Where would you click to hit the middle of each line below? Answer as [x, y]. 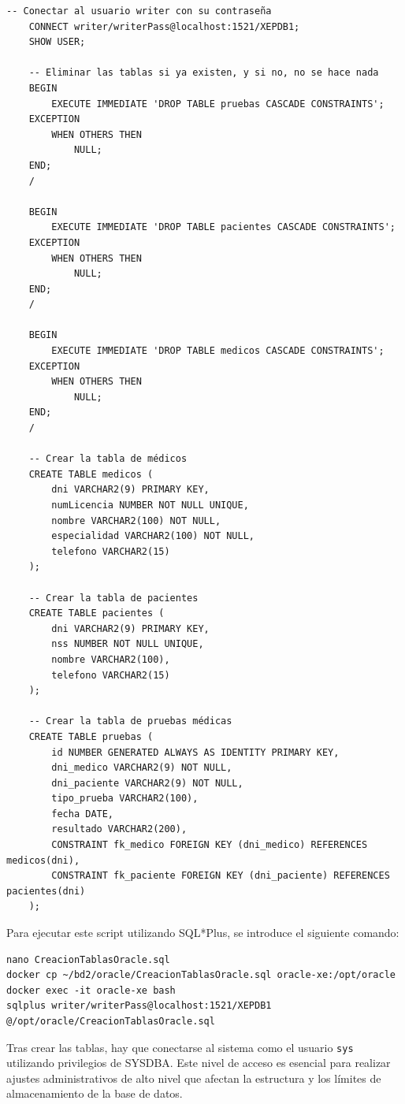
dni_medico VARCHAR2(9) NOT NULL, [142, 768]
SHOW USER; [57, 42]
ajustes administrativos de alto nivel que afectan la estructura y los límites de [194, 1078]
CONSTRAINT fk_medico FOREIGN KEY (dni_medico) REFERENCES [210, 845]
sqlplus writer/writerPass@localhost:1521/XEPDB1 [139, 1006]
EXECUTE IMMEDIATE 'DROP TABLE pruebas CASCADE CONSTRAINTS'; [218, 104]
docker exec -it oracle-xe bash [91, 990]
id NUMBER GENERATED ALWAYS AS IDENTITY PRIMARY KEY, [195, 752]
